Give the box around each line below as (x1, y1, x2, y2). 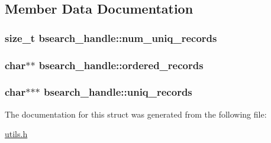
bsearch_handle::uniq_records (44, 84, 192, 99)
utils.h (5, 128, 28, 140)
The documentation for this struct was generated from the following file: (5, 108, 267, 120)
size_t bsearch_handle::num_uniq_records (5, 30, 217, 45)
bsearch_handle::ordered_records (38, 57, 204, 72)
